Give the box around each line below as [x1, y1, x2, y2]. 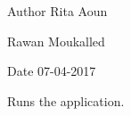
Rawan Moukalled [7, 31, 105, 50]
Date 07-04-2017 [7, 62, 96, 80]
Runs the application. [7, 91, 125, 110]
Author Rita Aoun [7, 2, 108, 20]
